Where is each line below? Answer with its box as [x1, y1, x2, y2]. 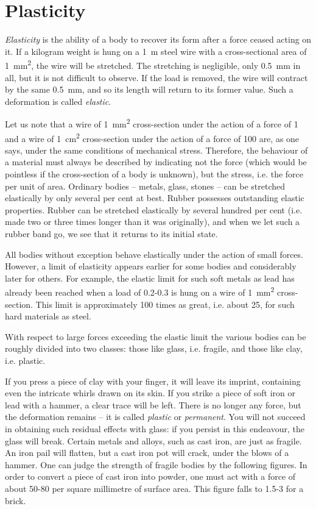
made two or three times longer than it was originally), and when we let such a [5, 215, 300, 228]
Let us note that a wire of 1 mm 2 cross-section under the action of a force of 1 [5, 116, 298, 130]
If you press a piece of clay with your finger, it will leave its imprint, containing [5, 374, 301, 387]
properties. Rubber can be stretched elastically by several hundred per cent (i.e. [5, 203, 303, 216]
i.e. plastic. [5, 354, 46, 366]
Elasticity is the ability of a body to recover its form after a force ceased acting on [5, 33, 312, 46]
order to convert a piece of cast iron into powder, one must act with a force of [5, 470, 296, 483]
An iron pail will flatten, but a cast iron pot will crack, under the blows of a [5, 446, 289, 459]
